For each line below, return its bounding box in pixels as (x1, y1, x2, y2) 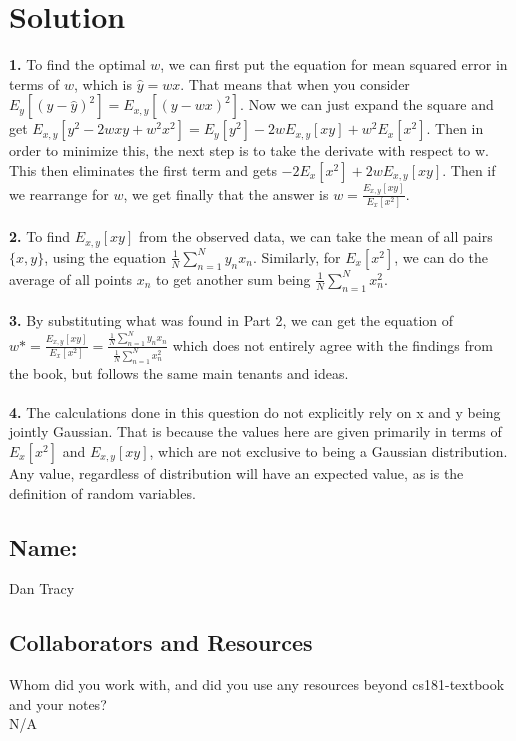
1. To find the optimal (9, 54, 146, 75)
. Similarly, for (252, 246, 341, 267)
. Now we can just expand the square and (240, 94, 494, 115)
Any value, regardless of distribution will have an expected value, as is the (9, 462, 464, 483)
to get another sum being (156, 268, 311, 289)
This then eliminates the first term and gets (9, 159, 277, 180)
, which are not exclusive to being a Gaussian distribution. (149, 440, 508, 461)
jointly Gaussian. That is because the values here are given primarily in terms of (9, 421, 502, 442)
